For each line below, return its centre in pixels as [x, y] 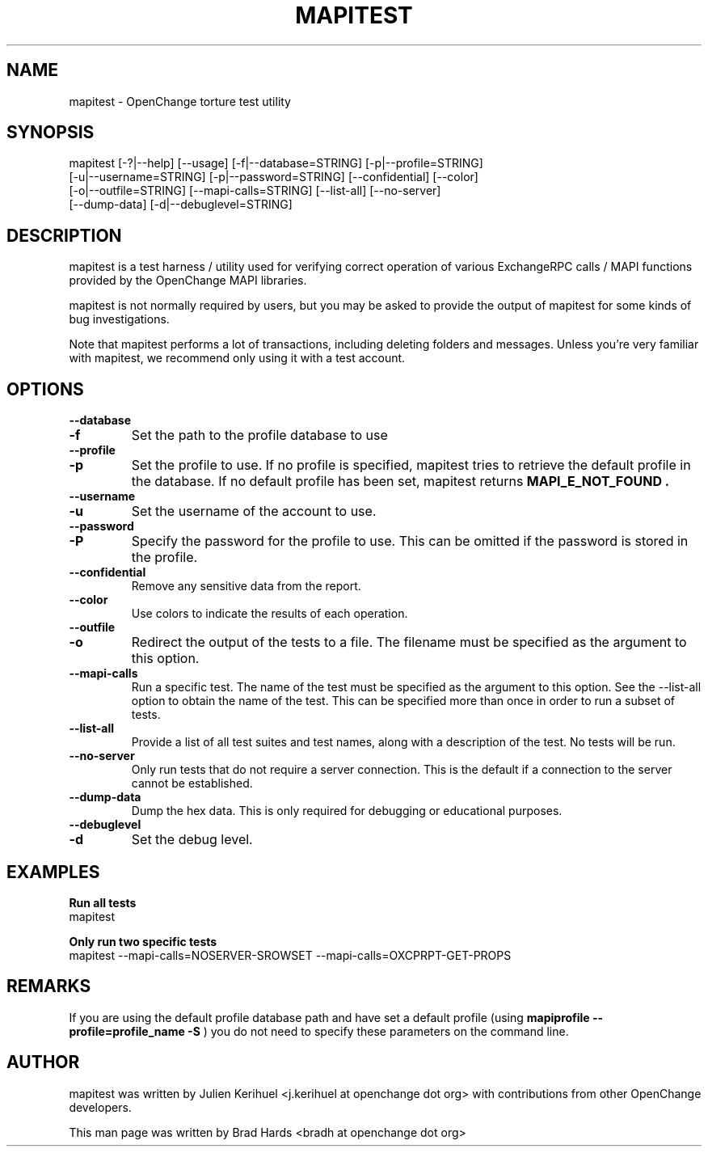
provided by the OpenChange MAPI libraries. [188, 281]
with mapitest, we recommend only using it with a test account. [237, 358]
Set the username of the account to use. [254, 511]
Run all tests [103, 902]
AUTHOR [43, 1062]
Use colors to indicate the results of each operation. [270, 614]
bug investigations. [119, 319]
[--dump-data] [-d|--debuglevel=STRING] [181, 205]
